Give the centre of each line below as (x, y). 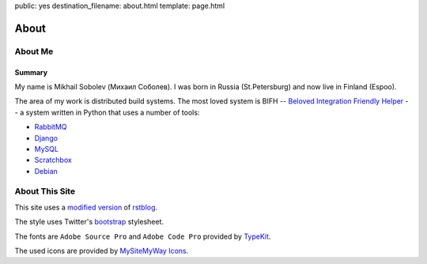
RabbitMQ (51, 127)
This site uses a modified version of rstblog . (86, 207)
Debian (46, 171)
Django (46, 138)
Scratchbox (53, 160)
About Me (34, 51)
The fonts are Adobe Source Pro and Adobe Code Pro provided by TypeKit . (143, 236)
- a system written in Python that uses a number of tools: (107, 112)
